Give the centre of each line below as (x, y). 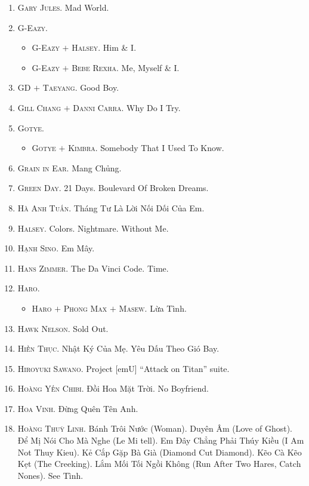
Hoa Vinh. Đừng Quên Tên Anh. (78, 408)
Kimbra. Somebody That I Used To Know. (146, 148)
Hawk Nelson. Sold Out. (63, 328)
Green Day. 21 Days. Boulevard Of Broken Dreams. (113, 188)
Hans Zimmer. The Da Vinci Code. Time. (93, 268)
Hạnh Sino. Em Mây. (56, 248)
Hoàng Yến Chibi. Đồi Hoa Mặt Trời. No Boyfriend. (113, 388)
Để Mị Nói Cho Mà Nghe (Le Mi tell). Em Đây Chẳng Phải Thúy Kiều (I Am (161, 440)
